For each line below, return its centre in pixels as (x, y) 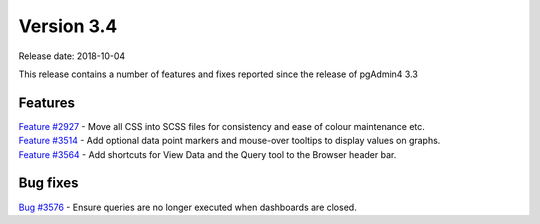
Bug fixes (48, 183)
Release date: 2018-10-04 (72, 56)
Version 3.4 (68, 26)
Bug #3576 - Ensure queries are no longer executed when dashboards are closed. (187, 207)
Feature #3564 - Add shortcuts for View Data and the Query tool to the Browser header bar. (207, 154)
